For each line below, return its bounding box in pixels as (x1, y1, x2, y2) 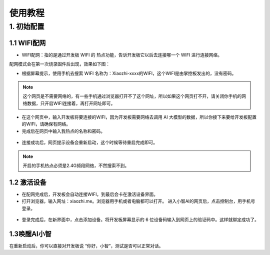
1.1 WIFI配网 (9, 38, 46, 47)
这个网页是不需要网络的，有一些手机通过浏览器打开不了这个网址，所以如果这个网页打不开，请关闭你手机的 (22, 93, 242, 99)
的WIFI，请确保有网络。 (21, 121, 71, 127)
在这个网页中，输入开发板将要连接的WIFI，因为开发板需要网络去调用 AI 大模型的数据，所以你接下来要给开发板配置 (21, 114, 257, 120)
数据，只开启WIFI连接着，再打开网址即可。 (26, 100, 115, 106)
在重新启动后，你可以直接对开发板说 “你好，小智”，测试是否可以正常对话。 (9, 243, 163, 248)
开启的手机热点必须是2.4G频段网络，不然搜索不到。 (22, 162, 129, 168)
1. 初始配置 (9, 22, 44, 31)
